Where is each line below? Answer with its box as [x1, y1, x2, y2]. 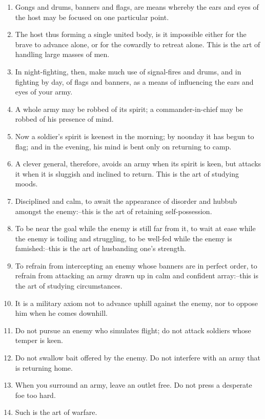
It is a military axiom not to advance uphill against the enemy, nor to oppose [15, 297, 258, 308]
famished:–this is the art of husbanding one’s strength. [15, 243, 186, 254]
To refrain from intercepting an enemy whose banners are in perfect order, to [15, 260, 257, 271]
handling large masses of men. [15, 49, 110, 60]
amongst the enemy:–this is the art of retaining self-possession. [15, 205, 212, 216]
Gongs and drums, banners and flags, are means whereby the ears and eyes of [15, 2, 259, 12]
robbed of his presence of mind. [15, 113, 114, 124]
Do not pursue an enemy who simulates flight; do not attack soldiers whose [15, 325, 251, 335]
